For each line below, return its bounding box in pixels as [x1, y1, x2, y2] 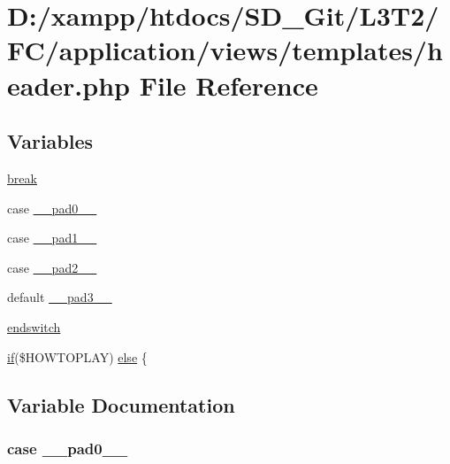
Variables [7, 128, 94, 155]
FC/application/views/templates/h [7, 32, 443, 68]
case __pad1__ [7, 228, 97, 247]
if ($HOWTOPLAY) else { [7, 347, 148, 366]
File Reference [139, 66, 318, 103]
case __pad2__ [7, 258, 97, 276]
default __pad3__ [7, 288, 112, 306]
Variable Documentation [7, 391, 235, 418]
